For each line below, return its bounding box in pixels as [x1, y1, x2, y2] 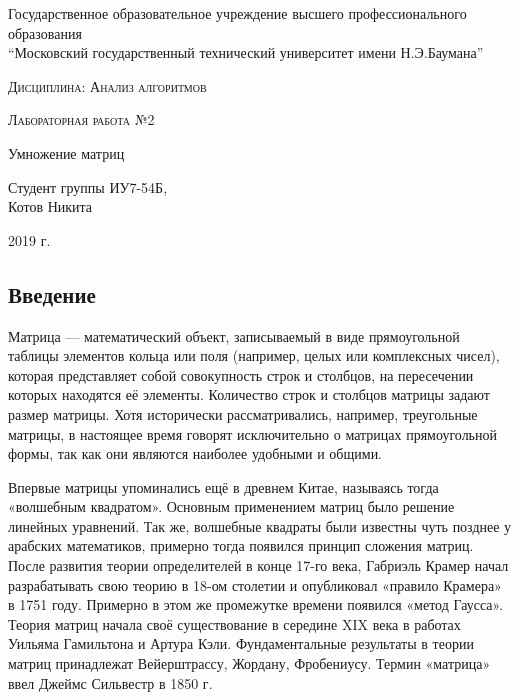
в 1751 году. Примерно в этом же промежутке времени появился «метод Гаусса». [8, 594, 504, 615]
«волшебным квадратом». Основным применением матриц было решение [8, 496, 455, 517]
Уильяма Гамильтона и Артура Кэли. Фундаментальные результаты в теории [8, 633, 474, 654]
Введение [8, 278, 96, 309]
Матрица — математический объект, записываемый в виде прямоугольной [8, 325, 460, 346]
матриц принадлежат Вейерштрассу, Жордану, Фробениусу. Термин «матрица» [8, 653, 491, 674]
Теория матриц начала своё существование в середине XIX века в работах [8, 613, 461, 634]
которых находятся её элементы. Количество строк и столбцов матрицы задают [8, 384, 490, 405]
